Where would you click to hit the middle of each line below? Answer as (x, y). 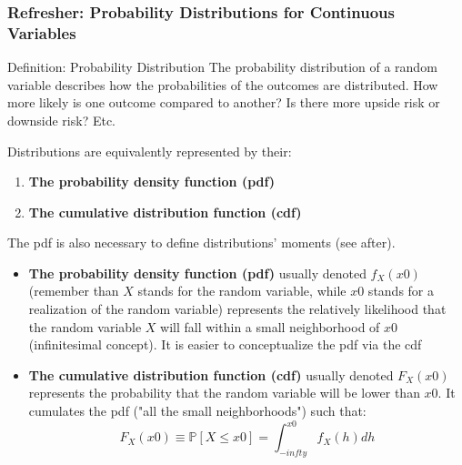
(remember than (74, 291)
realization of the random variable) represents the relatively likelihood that (237, 309)
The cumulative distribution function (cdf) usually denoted (211, 374)
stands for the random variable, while (242, 291)
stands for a (401, 291)
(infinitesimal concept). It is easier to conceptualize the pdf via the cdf (225, 344)
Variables (42, 32)
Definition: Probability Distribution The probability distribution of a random (222, 67)
